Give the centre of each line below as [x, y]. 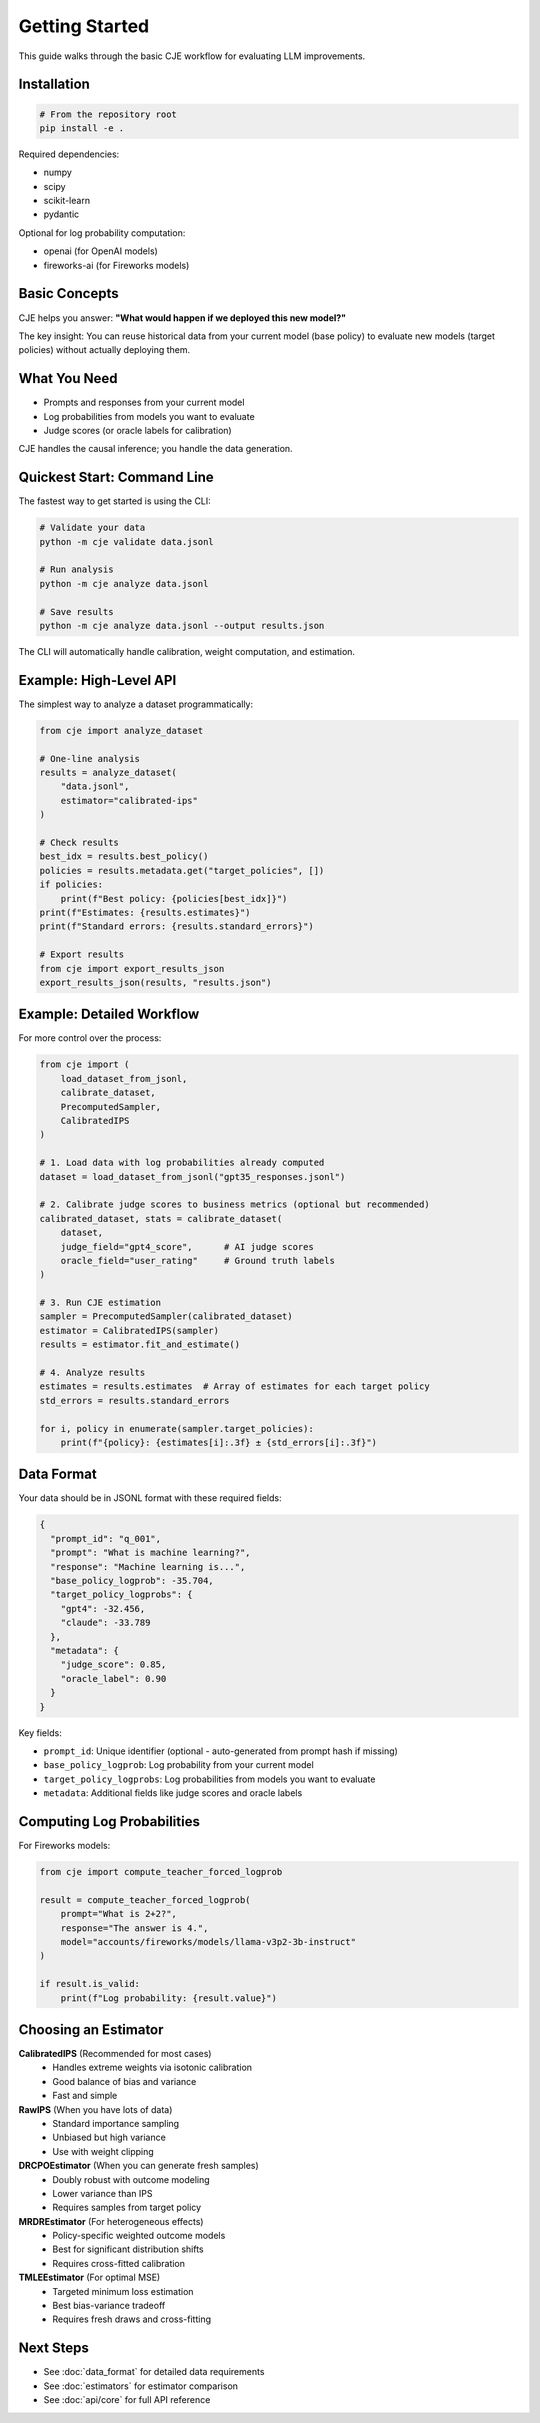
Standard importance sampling [116, 2123]
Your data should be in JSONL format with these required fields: [150, 1498]
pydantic [61, 214]
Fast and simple [85, 2096]
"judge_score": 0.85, [113, 1664]
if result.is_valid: [89, 1984]
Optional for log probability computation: [102, 232]
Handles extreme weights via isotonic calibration [152, 2067]
